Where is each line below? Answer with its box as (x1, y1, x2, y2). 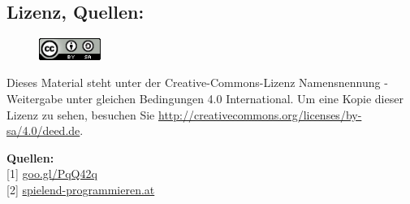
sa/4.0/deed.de (6, 122, 80, 139)
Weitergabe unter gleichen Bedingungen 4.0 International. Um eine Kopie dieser (6, 90, 404, 106)
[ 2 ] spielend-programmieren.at (6, 180, 155, 197)
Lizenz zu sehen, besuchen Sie (6, 106, 155, 123)
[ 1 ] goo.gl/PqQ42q (6, 165, 97, 182)
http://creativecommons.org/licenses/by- (158, 106, 362, 123)
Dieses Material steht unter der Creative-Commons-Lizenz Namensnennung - (6, 74, 388, 91)
